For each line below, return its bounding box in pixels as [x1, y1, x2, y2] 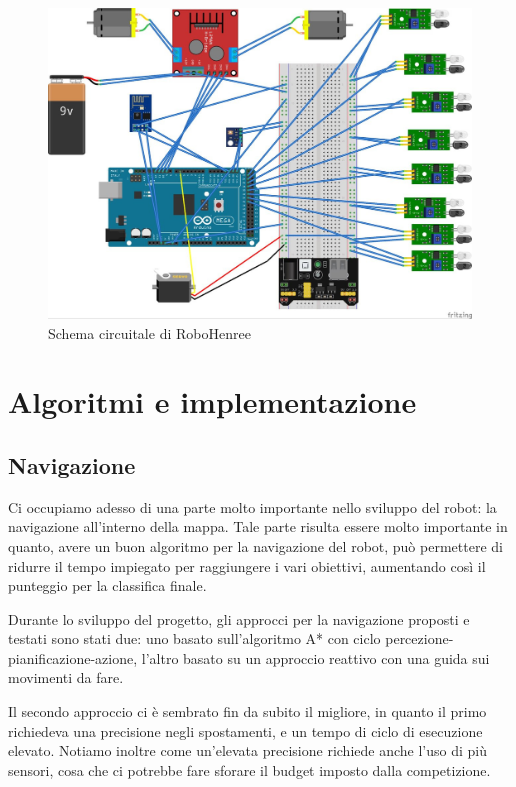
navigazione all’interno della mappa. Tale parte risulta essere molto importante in [8, 516, 508, 537]
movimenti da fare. [8, 667, 124, 688]
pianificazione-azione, [8, 647, 138, 668]
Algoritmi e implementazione [8, 381, 417, 422]
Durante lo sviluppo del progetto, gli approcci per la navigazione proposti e [8, 608, 470, 629]
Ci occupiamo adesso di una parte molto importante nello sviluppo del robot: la [8, 496, 497, 517]
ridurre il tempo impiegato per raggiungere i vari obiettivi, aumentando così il [8, 555, 486, 576]
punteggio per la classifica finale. [8, 575, 207, 596]
